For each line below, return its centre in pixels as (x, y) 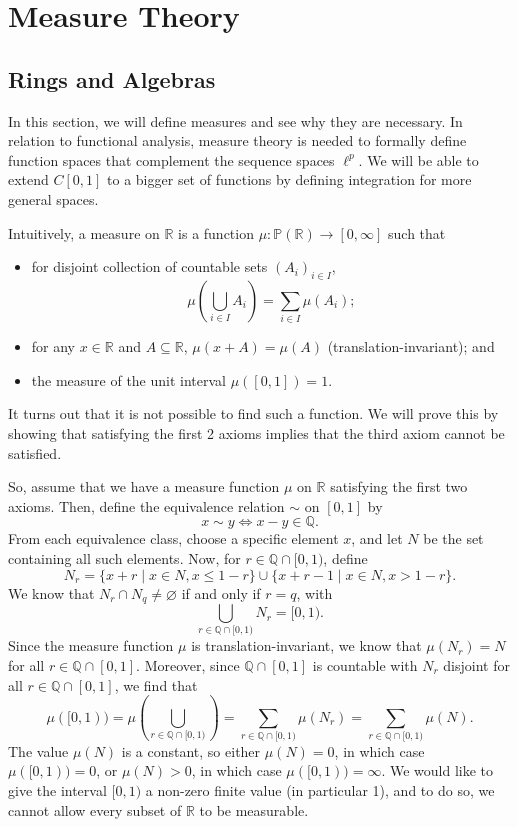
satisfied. (35, 452)
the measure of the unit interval (129, 379)
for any (53, 346)
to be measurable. (254, 809)
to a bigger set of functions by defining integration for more (289, 179)
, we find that (156, 684)
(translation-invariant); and (411, 346)
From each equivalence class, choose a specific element (173, 538)
